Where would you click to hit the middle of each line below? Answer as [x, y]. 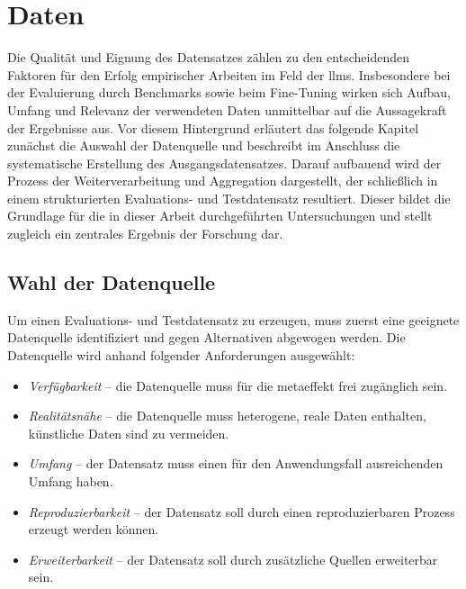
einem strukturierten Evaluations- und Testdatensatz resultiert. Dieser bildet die [229, 198]
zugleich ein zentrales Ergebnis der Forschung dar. [145, 234]
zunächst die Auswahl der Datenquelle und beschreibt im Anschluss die [204, 145]
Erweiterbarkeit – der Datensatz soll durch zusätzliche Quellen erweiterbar [233, 559]
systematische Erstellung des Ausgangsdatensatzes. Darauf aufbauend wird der [224, 163]
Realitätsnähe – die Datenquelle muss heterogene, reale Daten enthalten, [227, 416]
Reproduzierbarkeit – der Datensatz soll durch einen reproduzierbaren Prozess [242, 511]
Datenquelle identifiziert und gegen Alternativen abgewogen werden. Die [206, 337]
